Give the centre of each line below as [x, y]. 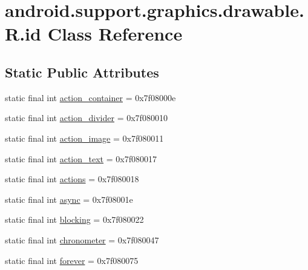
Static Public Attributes [82, 72]
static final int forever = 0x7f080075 [72, 260]
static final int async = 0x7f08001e [69, 199]
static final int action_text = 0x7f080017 [81, 158]
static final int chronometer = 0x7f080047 [82, 239]
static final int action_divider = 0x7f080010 [86, 118]
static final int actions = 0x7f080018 [72, 179]
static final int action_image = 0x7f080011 [84, 138]
